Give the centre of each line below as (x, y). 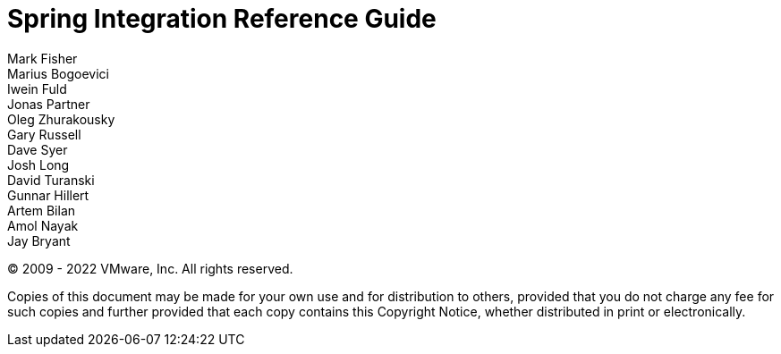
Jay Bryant (39, 240)
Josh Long (38, 164)
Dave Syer (38, 149)
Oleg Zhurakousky (61, 119)
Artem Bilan (42, 210)
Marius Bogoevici (58, 73)
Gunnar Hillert (48, 195)
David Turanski (51, 180)
